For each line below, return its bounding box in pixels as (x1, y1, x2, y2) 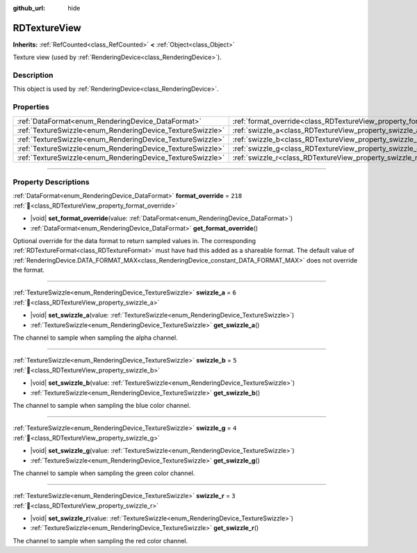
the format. (13, 266, 45, 274)
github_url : (13, 4, 45, 12)
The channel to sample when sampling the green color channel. (13, 469, 195, 477)
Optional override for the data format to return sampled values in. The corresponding (13, 236, 256, 245)
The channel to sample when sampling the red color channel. (13, 536, 188, 545)
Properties (13, 102, 50, 112)
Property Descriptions (13, 177, 90, 187)
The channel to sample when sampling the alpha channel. (13, 333, 178, 342)
